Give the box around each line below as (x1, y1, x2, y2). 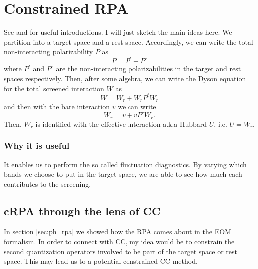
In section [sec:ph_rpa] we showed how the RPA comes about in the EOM (4, 226, 231, 237)
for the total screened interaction (4, 83, 104, 93)
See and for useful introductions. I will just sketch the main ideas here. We (4, 27, 232, 37)
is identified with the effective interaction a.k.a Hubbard (35, 118, 207, 129)
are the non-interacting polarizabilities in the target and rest (56, 63, 241, 74)
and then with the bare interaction (4, 101, 110, 112)
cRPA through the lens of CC (4, 203, 161, 218)
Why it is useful (4, 139, 70, 152)
